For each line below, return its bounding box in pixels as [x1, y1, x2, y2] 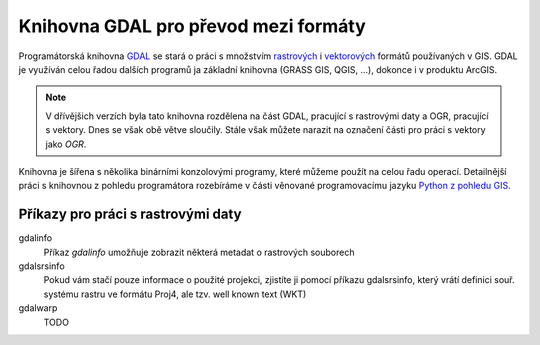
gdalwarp [18, 302, 58, 314]
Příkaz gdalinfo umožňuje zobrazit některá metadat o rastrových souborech [43, 246, 355, 258]
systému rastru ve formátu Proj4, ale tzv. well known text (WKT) [43, 288, 307, 300]
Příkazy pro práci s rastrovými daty [18, 206, 242, 223]
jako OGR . [45, 138, 87, 150]
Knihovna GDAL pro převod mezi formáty [18, 15, 367, 37]
